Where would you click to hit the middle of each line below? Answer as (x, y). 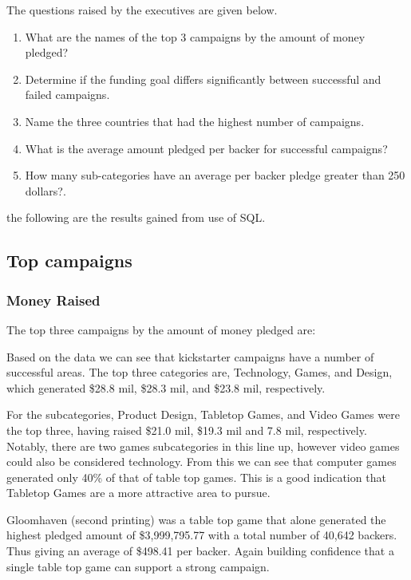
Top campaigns (69, 260)
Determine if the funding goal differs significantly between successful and (203, 79)
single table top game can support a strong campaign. (138, 566)
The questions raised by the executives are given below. (142, 10)
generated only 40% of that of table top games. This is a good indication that (196, 477)
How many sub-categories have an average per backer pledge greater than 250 (215, 175)
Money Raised (53, 300)
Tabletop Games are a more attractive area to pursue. (138, 493)
